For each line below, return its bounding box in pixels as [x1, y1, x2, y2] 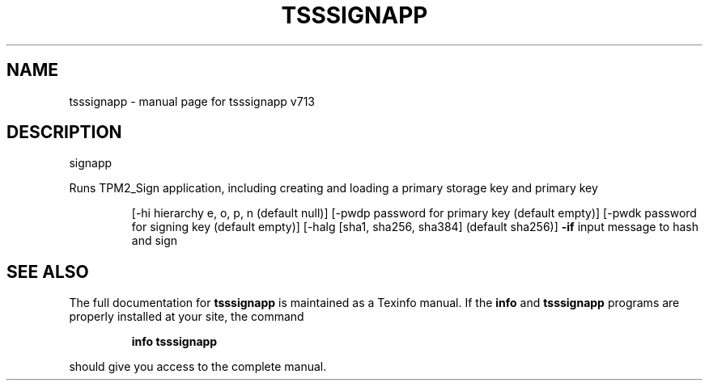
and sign [131, 233, 178, 248]
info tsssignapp [131, 334, 218, 349]
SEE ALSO [6, 261, 89, 282]
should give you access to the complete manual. [69, 360, 327, 374]
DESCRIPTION [6, 122, 122, 143]
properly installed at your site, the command [69, 309, 304, 324]
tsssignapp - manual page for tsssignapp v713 [69, 94, 316, 108]
